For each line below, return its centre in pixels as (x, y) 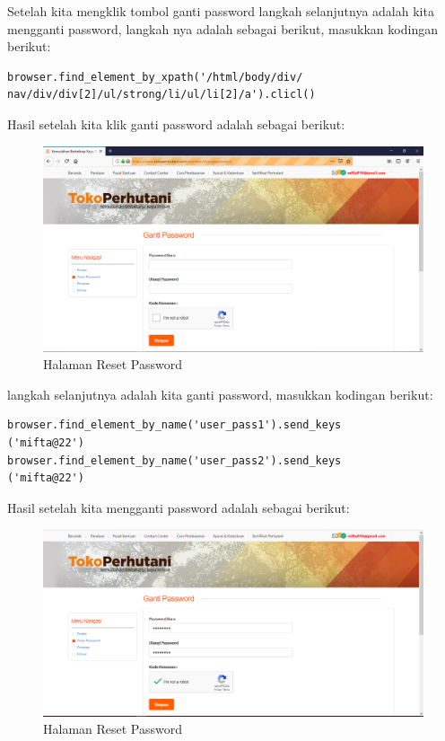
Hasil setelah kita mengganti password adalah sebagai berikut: (179, 507)
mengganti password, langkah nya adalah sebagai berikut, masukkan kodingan (222, 28)
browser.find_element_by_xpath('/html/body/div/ (155, 77)
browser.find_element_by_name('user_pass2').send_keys (175, 460)
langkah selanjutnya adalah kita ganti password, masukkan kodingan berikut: (220, 394)
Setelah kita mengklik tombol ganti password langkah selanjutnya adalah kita (221, 11)
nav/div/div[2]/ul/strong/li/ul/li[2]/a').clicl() (161, 95)
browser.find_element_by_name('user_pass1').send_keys (175, 425)
